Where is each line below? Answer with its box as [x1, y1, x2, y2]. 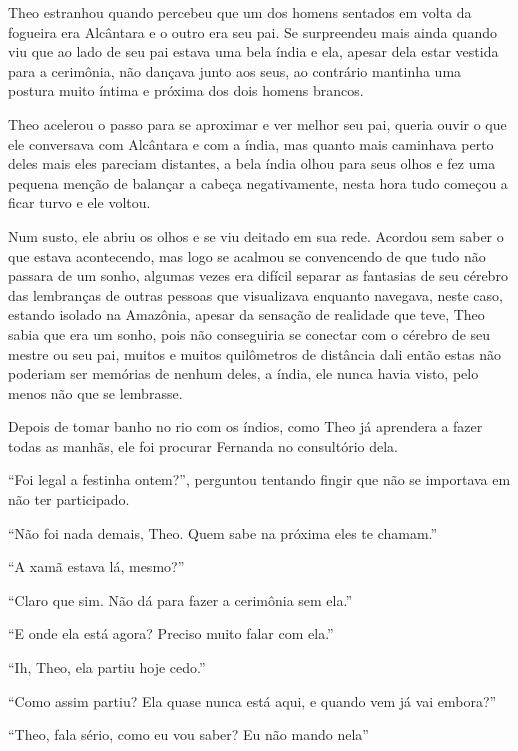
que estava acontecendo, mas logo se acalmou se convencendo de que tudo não [8, 245, 486, 266]
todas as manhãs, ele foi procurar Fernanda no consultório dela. [8, 435, 399, 456]
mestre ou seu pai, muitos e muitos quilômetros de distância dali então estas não [8, 343, 501, 364]
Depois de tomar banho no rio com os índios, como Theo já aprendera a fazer [8, 416, 483, 437]
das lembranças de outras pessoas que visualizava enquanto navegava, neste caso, [8, 284, 503, 305]
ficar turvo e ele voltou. [8, 192, 151, 213]
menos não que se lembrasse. [8, 382, 183, 403]
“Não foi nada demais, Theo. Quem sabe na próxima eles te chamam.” [8, 522, 438, 543]
